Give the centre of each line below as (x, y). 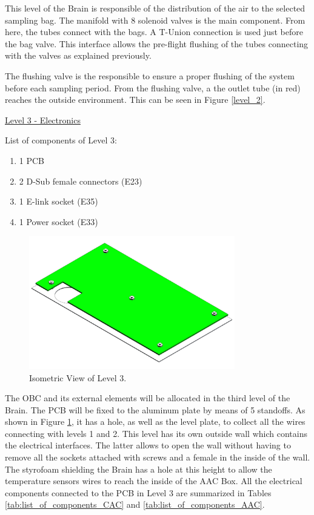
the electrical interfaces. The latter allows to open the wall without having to (148, 445)
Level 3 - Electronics (43, 120)
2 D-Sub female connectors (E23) (81, 181)
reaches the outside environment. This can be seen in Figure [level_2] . (135, 100)
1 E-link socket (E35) (58, 201)
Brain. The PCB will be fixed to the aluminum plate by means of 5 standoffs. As (155, 409)
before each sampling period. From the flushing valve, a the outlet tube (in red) (153, 87)
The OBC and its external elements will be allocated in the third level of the (148, 398)
